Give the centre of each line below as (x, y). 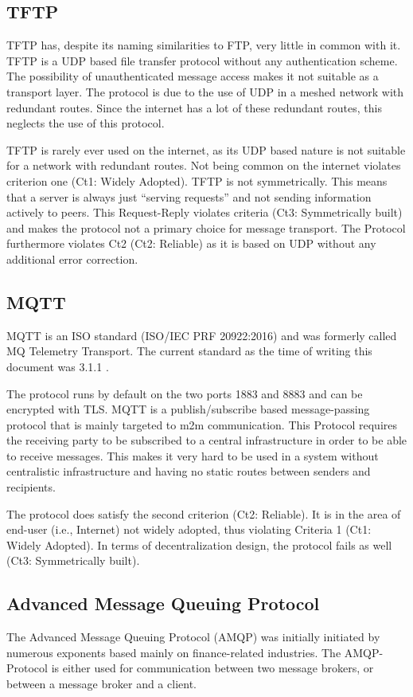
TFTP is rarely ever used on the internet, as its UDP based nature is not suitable (206, 149)
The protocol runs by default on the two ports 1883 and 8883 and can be (185, 393)
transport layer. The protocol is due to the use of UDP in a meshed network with (205, 91)
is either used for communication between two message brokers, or (212, 668)
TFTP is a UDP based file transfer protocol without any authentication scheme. (202, 60)
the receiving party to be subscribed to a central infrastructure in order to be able (207, 440)
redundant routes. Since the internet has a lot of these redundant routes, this (194, 107)
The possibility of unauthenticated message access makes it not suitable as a (193, 76)
